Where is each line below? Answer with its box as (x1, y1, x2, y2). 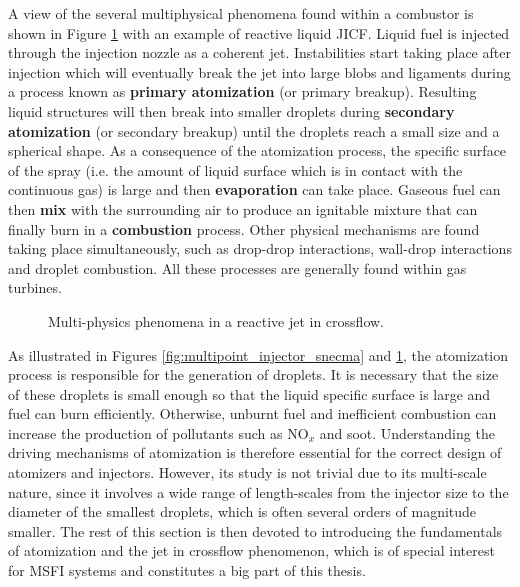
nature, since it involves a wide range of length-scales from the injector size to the (8, 481, 509, 502)
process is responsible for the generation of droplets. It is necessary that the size (8, 364, 499, 385)
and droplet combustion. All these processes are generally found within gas (8, 257, 467, 278)
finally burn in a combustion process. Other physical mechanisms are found (8, 218, 480, 239)
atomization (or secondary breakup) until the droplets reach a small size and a (8, 120, 500, 141)
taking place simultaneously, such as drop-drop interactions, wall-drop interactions (8, 238, 512, 259)
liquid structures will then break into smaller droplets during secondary (8, 100, 455, 121)
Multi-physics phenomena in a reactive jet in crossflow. (48, 310, 384, 331)
